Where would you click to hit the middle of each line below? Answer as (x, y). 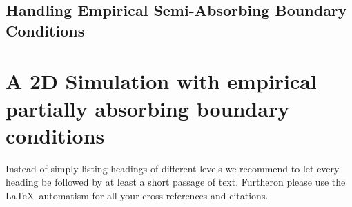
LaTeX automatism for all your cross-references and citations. (137, 195)
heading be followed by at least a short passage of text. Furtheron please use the (176, 182)
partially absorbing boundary (148, 108)
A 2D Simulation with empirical (161, 81)
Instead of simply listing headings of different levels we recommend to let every (173, 168)
